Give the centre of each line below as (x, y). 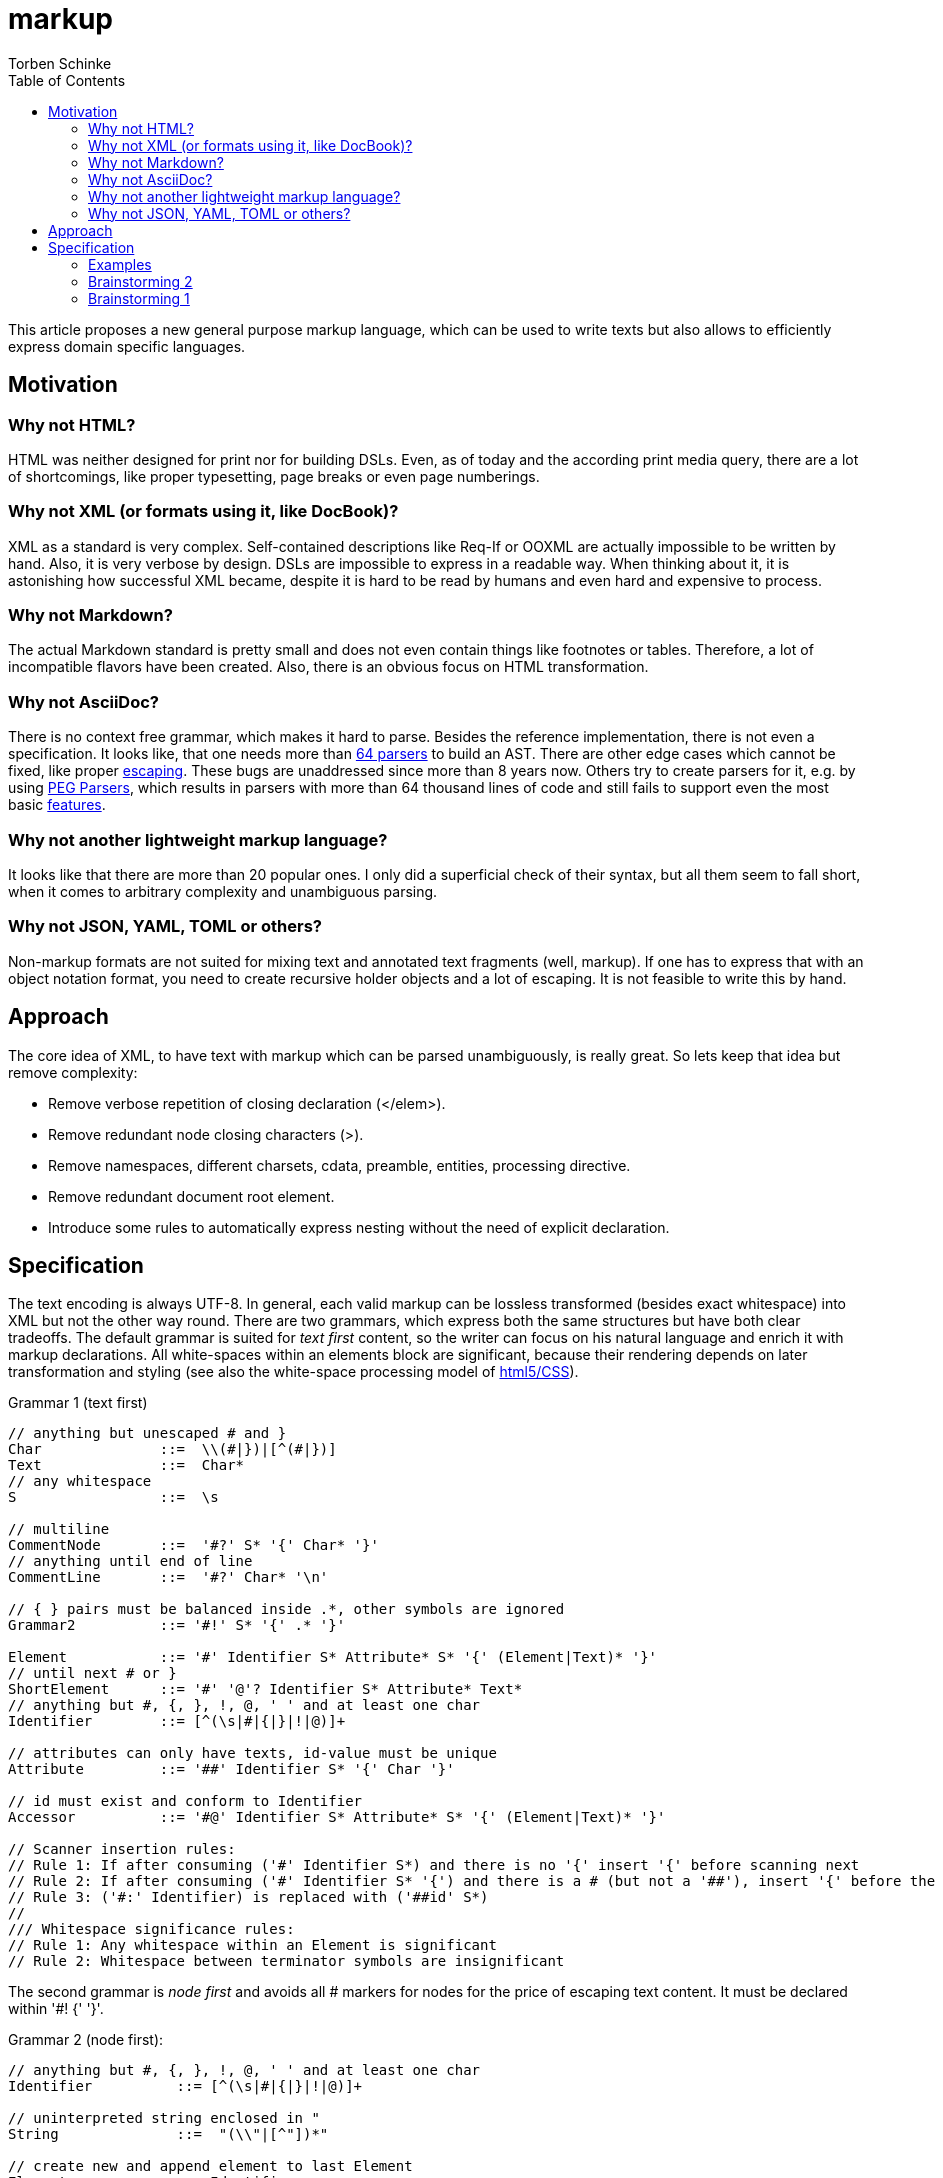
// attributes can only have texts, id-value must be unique (252, 1753)
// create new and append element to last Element (210, 2166)
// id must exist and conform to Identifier (185, 1801)
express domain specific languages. (127, 346)
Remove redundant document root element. (191, 1196)
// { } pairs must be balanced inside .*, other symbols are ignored (286, 1609)
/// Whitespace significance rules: (151, 1929)
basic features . (57, 805)
